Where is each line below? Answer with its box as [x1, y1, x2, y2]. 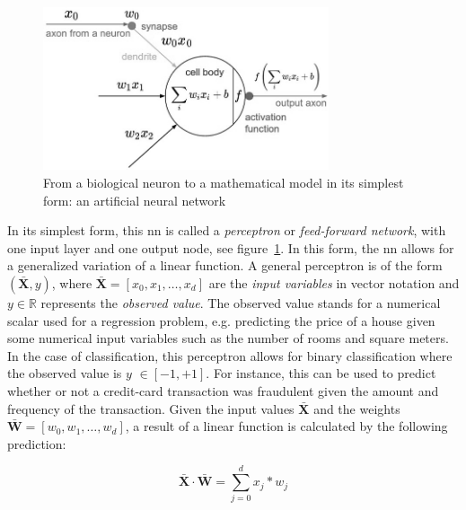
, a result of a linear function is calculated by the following [125, 417, 448, 435]
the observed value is [7, 364, 122, 382]
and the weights [313, 399, 400, 418]
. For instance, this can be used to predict [206, 364, 436, 382]
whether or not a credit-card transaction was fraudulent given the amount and [7, 381, 439, 400]
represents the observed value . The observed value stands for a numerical [40, 294, 441, 312]
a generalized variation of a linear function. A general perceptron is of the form [7, 256, 443, 275]
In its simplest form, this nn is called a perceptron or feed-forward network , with [7, 221, 446, 240]
